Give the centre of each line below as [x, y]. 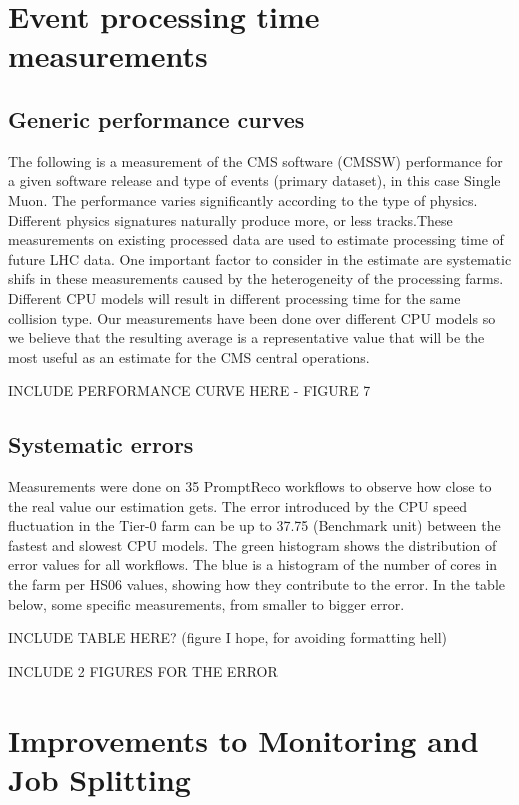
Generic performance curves [156, 118]
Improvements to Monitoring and [243, 739]
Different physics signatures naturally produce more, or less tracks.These [230, 219]
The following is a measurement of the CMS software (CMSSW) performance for [255, 160]
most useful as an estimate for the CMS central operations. [189, 356]
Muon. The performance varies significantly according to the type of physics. [243, 199]
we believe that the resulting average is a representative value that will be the [246, 337]
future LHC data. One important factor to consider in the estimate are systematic [260, 258]
